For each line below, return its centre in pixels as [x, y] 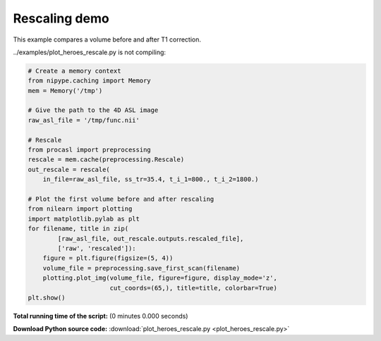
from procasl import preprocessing [89, 150]
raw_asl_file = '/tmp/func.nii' [84, 120]
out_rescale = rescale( [69, 169]
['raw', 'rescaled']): [97, 248]
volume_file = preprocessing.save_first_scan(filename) [141, 268]
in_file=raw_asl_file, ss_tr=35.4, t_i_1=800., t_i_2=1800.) [151, 179]
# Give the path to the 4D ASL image [93, 110]
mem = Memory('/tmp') [65, 91]
